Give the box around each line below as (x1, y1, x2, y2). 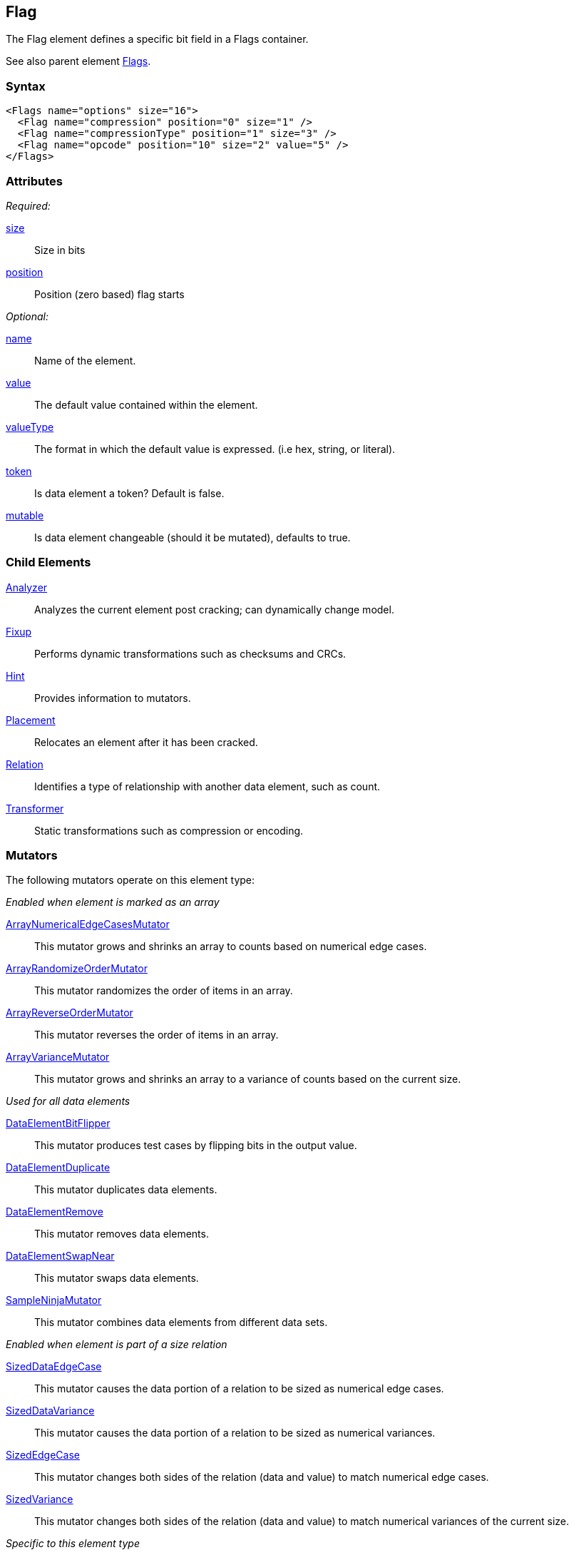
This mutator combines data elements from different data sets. (34, 1316, 328, 1329)
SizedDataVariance (6, 1404, 95, 1417)
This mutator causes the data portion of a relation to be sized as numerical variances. (34, 1427, 436, 1439)
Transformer (6, 802, 64, 815)
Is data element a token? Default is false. (34, 486, 225, 499)
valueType (6, 420, 54, 433)
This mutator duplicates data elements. (34, 1183, 217, 1196)
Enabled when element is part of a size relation (6, 1338, 227, 1351)
